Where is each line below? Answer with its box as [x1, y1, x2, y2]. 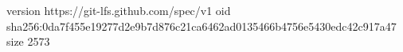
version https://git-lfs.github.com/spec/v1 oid [6, 2, 231, 18]
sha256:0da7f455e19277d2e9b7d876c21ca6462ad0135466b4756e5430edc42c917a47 [6, 17, 397, 34]
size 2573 [6, 33, 50, 50]
